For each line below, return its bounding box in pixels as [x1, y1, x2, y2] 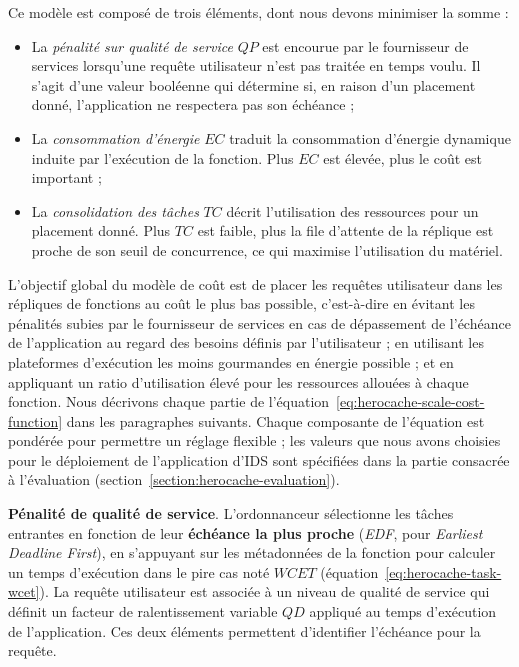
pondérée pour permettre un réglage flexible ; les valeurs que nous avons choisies [8, 430, 501, 451]
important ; [31, 167, 102, 188]
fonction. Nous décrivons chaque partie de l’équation [8, 391, 330, 412]
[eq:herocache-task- [385, 561, 502, 582]
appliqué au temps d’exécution [309, 601, 497, 622]
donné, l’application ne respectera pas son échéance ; [31, 94, 355, 115]
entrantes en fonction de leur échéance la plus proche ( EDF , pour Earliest [8, 522, 483, 543]
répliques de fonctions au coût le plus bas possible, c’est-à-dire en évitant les [8, 293, 475, 314]
